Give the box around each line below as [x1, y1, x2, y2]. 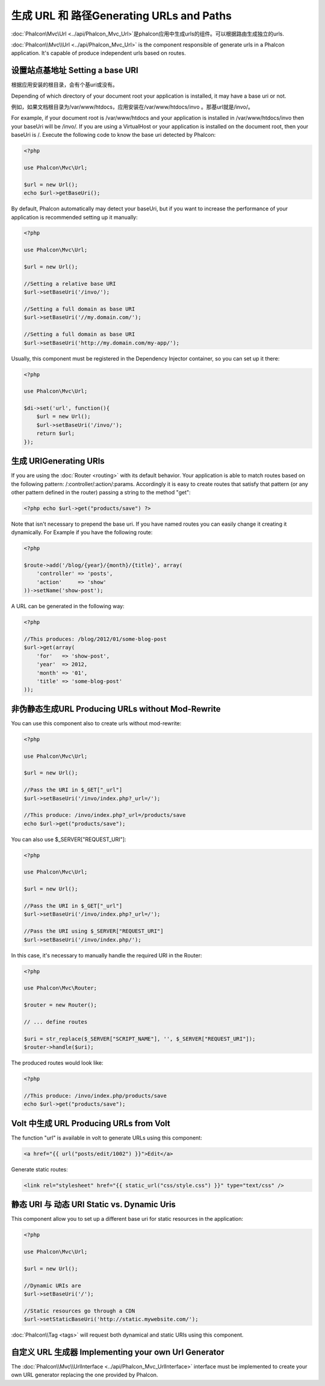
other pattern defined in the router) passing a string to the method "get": [11, 488, 191, 496]
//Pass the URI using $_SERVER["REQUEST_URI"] [23, 928, 164, 934]
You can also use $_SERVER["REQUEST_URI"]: [11, 836, 126, 843]
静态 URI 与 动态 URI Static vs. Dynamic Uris [11, 1200, 176, 1210]
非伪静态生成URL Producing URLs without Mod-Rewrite [11, 704, 221, 714]
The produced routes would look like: [11, 1059, 104, 1066]
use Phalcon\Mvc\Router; [23, 984, 97, 992]
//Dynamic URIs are [23, 1282, 81, 1289]
